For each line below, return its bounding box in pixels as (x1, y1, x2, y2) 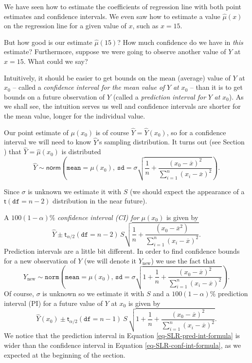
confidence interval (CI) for (57, 212, 139, 222)
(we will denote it (84, 255, 136, 265)
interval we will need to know (4, 137, 91, 147)
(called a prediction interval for (113, 91, 206, 101)
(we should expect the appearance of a (130, 186, 245, 196)
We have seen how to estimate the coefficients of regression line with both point (4, 1, 242, 11)
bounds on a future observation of (4, 91, 105, 101)
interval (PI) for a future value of (4, 298, 103, 308)
